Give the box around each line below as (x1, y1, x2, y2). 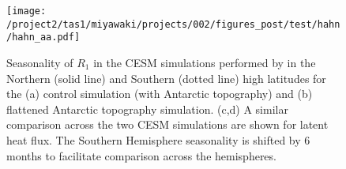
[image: (6, 6, 47, 17)
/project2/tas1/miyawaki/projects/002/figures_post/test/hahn (6, 18, 340, 30)
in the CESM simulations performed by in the (93, 54, 316, 70)
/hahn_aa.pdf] (6, 32, 81, 43)
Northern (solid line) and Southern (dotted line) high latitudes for (6, 69, 326, 86)
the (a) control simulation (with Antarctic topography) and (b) (6, 85, 313, 102)
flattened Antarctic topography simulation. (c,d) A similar (6, 100, 288, 117)
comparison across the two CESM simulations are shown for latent (6, 116, 329, 133)
